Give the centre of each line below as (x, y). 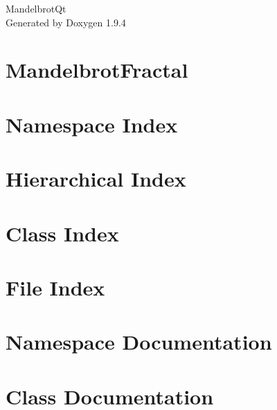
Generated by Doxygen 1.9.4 (66, 22)
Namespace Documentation (139, 342)
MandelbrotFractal (97, 70)
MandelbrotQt (36, 8)
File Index (55, 287)
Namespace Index (92, 124)
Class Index (62, 233)
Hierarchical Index (96, 179)
